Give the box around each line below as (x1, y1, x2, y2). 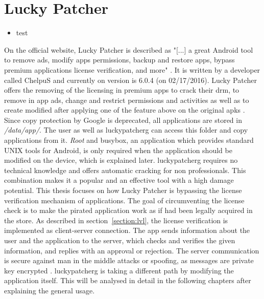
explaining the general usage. (4, 285, 95, 295)
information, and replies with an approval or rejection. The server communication (4, 245, 259, 255)
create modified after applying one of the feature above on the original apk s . (4, 104, 245, 115)
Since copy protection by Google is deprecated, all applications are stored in (4, 114, 242, 125)
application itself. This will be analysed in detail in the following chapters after (4, 275, 251, 286)
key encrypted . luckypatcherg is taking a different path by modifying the (4, 265, 234, 275)
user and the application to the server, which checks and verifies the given (4, 235, 235, 245)
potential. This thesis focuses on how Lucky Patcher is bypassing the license (4, 185, 242, 196)
